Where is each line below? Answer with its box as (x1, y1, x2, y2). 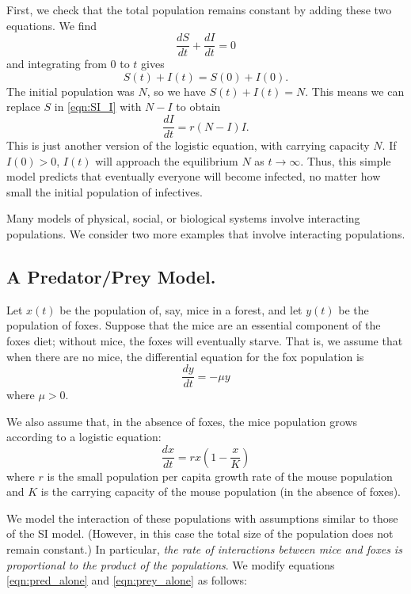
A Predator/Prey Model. (6, 265, 216, 289)
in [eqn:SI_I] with (54, 98, 142, 115)
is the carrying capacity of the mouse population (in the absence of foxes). (40, 483, 401, 500)
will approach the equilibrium (95, 152, 238, 169)
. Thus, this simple (300, 152, 391, 169)
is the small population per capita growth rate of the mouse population (47, 467, 393, 484)
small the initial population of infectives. (6, 183, 203, 200)
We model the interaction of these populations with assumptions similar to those (6, 509, 398, 526)
